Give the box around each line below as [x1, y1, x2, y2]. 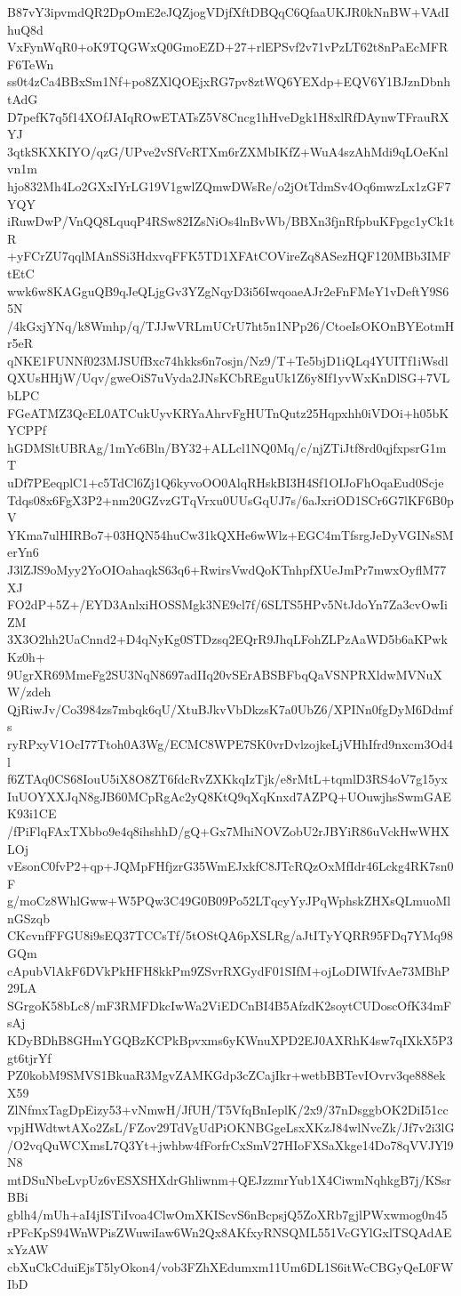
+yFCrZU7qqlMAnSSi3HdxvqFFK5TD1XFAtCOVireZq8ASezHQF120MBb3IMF [7, 246, 451, 265]
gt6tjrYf [7, 1048, 52, 1067]
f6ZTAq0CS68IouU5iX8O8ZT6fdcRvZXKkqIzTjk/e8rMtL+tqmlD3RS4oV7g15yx [7, 769, 448, 788]
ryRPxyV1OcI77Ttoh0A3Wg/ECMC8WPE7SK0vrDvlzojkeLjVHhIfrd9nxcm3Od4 [7, 734, 454, 753]
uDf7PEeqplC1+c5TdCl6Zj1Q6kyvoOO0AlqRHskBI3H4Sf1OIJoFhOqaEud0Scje [7, 473, 444, 492]
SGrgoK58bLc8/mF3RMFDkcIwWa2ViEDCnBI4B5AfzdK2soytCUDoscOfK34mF [7, 995, 452, 1014]
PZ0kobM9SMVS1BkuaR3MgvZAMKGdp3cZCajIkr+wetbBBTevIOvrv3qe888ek [7, 1066, 446, 1084]
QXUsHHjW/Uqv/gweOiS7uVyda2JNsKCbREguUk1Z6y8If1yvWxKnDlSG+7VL [7, 368, 450, 387]
